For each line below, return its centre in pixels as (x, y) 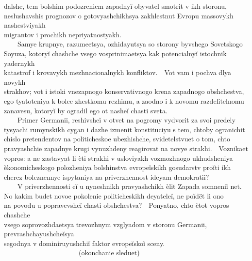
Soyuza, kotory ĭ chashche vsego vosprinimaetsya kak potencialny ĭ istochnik (115, 53)
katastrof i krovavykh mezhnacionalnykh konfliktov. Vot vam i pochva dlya (118, 72)
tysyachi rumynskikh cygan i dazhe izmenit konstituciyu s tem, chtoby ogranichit (125, 129)
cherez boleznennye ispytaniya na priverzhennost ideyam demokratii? (107, 177)
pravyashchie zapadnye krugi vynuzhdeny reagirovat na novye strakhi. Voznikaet (126, 148)
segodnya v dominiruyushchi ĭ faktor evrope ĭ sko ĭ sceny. (84, 243)
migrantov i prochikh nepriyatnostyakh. (63, 34)
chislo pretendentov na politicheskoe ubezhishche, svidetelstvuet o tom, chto (117, 139)
